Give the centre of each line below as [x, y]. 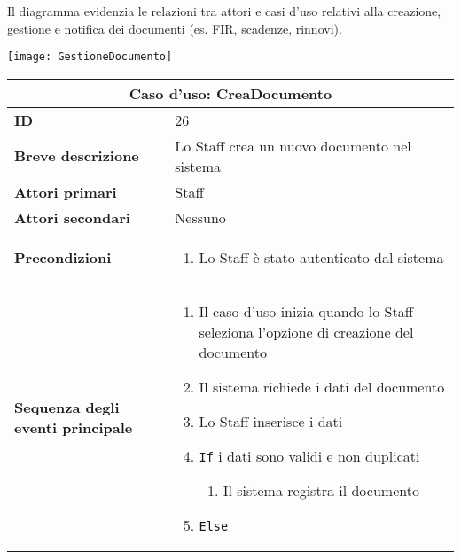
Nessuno [200, 217]
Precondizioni [63, 257]
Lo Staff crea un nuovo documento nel [293, 145]
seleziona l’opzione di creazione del [306, 331]
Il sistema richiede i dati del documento [322, 386]
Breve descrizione [77, 156]
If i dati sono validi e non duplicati [309, 455]
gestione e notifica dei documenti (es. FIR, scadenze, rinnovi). [175, 28]
